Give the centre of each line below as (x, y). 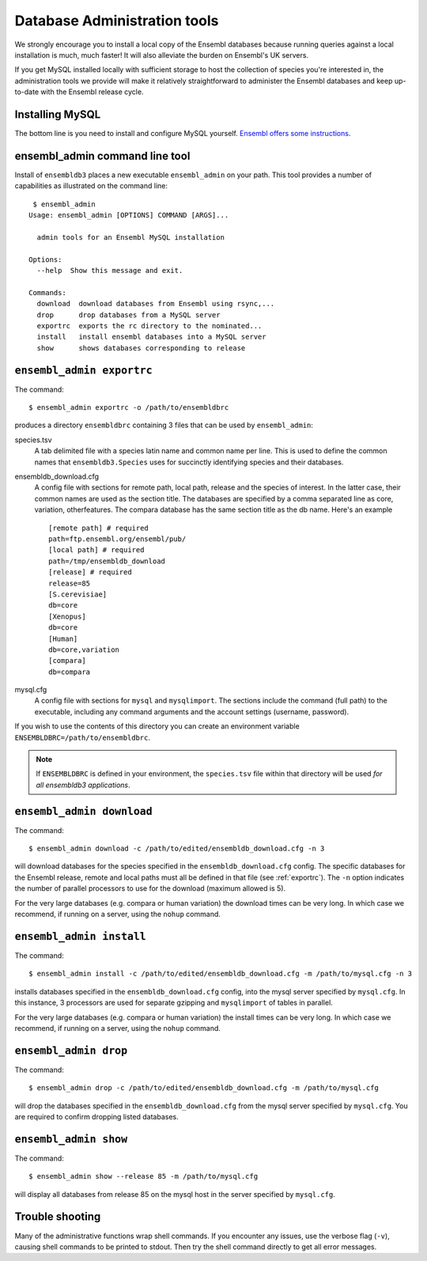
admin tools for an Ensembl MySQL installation (131, 237)
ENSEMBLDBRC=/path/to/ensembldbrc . (82, 737)
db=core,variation (84, 649)
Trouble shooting (58, 1217)
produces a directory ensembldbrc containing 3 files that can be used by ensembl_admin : (164, 425)
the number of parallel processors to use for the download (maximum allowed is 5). (150, 888)
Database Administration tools (117, 21)
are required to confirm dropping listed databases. (96, 1116)
